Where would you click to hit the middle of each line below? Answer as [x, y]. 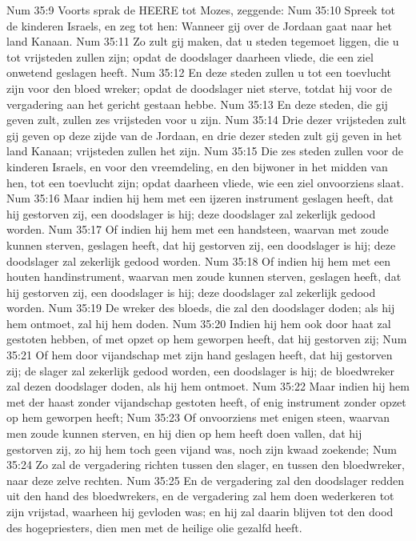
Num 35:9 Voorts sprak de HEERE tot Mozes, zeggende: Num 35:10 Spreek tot [201, 10]
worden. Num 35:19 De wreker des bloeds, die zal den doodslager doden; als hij [201, 308]
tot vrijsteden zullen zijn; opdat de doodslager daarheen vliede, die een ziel [190, 56]
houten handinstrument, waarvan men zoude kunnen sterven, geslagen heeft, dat [204, 277]
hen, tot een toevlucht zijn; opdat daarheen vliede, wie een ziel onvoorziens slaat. [205, 182]
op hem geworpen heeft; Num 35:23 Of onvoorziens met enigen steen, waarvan [198, 417]
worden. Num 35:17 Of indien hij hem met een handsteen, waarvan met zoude [198, 229]
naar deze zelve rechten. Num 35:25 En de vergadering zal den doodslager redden [206, 480]
